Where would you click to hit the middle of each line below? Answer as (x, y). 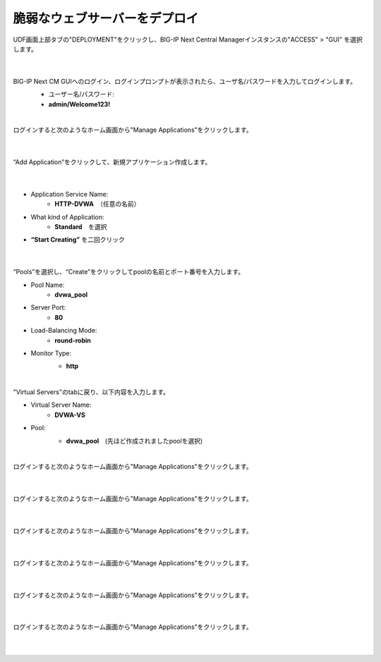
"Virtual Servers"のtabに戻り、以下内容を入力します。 (91, 392)
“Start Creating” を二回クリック (78, 240)
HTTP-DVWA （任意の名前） (97, 204)
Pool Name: (48, 285)
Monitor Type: (51, 353)
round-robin (73, 340)
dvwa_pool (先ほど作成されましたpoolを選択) (134, 441)
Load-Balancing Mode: (64, 331)
